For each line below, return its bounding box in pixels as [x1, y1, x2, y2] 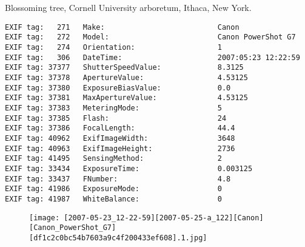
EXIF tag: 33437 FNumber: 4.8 [5, 174, 231, 183]
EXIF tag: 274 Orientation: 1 [5, 43, 222, 52]
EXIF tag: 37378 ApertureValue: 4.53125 [5, 73, 248, 83]
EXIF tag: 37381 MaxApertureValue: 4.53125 [5, 93, 248, 103]
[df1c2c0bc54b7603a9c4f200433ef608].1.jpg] [29, 233, 207, 242]
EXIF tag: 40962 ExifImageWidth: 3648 [5, 134, 235, 143]
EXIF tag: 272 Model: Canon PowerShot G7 [5, 33, 296, 42]
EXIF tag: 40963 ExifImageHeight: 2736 [5, 144, 235, 153]
